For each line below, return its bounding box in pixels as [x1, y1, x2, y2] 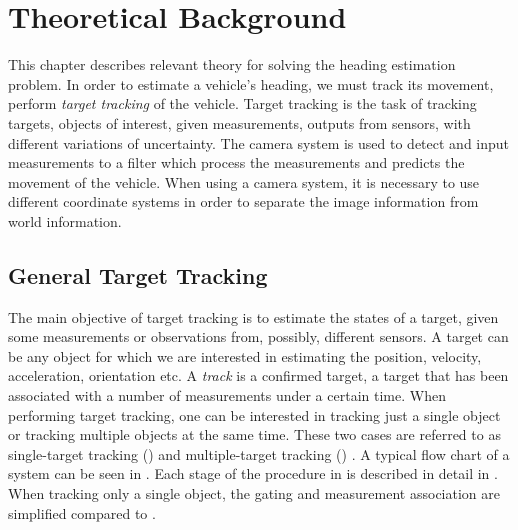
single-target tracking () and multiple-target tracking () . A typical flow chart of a [8, 443, 510, 464]
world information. [8, 210, 122, 231]
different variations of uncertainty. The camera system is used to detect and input [8, 132, 510, 153]
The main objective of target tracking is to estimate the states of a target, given [8, 306, 499, 327]
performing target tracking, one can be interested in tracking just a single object [8, 404, 501, 425]
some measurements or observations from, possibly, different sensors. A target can [8, 326, 509, 347]
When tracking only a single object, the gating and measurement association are [8, 483, 500, 504]
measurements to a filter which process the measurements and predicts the [8, 152, 465, 173]
